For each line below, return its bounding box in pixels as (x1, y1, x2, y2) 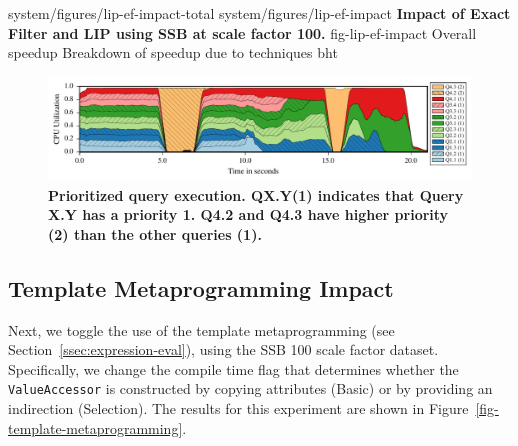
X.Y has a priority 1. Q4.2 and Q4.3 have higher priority (48, 204, 449, 225)
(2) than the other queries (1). (48, 223, 262, 244)
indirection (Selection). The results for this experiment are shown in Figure (8, 398, 469, 419)
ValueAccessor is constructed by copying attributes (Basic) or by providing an (8, 378, 493, 399)
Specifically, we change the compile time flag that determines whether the (8, 358, 459, 379)
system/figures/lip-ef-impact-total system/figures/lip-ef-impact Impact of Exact (8, 3, 511, 23)
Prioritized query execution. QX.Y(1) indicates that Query (48, 184, 464, 205)
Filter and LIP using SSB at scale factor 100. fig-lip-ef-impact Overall (8, 22, 477, 43)
